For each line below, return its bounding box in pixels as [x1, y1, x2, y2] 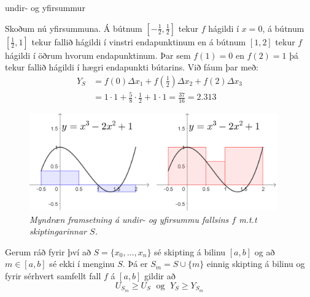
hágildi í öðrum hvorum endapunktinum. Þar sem [5, 48, 191, 61]
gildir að [144, 269, 176, 282]
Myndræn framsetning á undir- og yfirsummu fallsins [29, 212, 229, 225]
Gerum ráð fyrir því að [5, 245, 91, 258]
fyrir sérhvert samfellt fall [5, 269, 101, 282]
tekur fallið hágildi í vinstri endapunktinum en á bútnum [31, 35, 246, 48]
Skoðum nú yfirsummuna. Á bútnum [5, 21, 142, 34]
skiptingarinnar [29, 225, 87, 238]
